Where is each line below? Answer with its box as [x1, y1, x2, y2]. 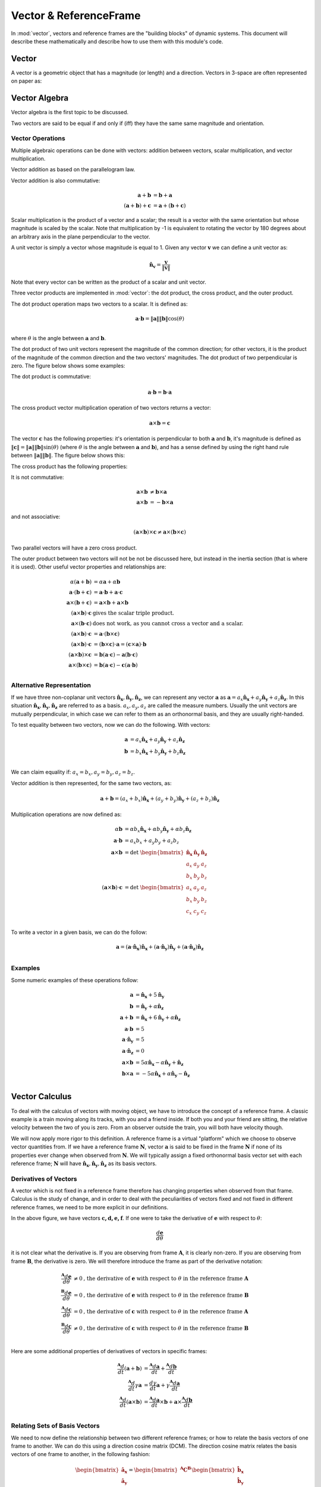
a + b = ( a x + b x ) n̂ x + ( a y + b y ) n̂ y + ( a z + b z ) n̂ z [100, 795, 220, 803]
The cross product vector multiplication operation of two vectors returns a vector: [11, 404, 211, 411]
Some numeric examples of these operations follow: [11, 976, 139, 984]
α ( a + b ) [70, 578, 92, 585]
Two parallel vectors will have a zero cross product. [11, 544, 137, 551]
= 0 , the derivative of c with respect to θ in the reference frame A [73, 1309, 248, 1315]
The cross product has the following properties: [11, 463, 128, 470]
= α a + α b [93, 578, 121, 585]
